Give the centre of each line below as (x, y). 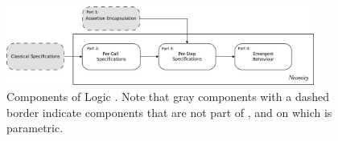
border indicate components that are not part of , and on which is (169, 112)
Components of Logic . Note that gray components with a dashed (168, 96)
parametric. (35, 128)
